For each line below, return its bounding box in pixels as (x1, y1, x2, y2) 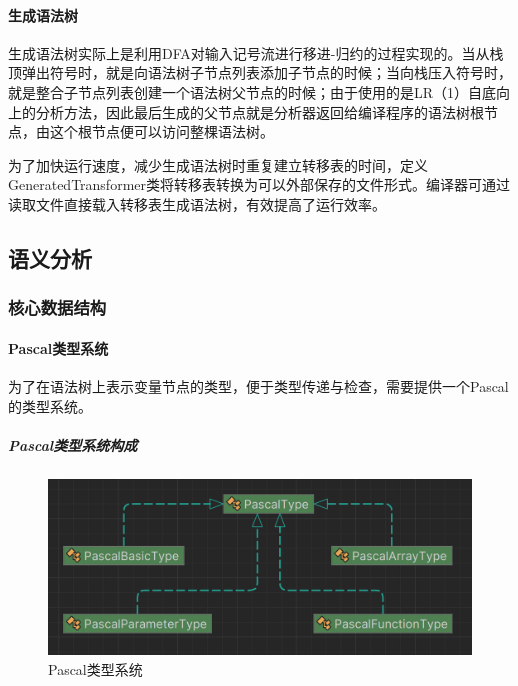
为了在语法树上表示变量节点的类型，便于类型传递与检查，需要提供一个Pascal (8, 375, 509, 396)
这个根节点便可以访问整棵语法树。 (49, 121, 274, 142)
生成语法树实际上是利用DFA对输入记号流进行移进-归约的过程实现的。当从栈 (8, 42, 504, 63)
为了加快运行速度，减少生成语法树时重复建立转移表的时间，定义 (8, 154, 428, 175)
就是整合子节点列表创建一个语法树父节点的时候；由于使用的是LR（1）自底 (8, 81, 497, 102)
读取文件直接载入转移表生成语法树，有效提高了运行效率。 (8, 193, 386, 214)
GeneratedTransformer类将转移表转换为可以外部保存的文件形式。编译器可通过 (8, 174, 511, 195)
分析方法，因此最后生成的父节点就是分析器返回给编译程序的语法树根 (35, 101, 484, 122)
